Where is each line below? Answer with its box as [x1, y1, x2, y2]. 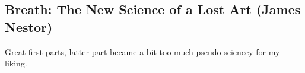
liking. [5, 57, 27, 69]
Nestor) [5, 17, 53, 36]
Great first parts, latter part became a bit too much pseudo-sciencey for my [5, 45, 280, 58]
